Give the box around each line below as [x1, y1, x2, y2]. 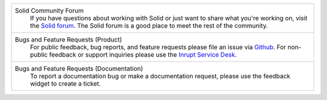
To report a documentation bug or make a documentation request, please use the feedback [30, 72, 291, 80]
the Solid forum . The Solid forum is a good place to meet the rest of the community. [30, 22, 268, 30]
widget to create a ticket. [30, 80, 101, 87]
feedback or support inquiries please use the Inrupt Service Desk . [49, 51, 237, 58]
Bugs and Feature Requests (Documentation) [15, 64, 144, 72]
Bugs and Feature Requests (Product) [15, 36, 122, 43]
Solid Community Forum [15, 7, 84, 14]
